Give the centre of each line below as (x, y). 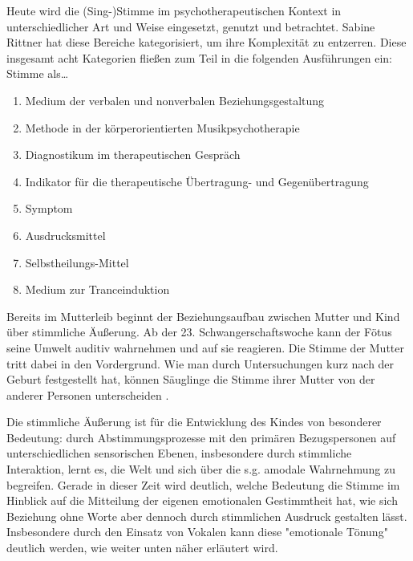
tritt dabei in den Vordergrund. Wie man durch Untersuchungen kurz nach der (200, 363)
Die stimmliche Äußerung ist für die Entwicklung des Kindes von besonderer (194, 422)
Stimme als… (38, 73)
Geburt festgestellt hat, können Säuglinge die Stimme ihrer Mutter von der (191, 379)
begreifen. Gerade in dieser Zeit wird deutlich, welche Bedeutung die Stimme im (203, 484)
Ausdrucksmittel (65, 235)
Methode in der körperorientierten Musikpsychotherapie (162, 127)
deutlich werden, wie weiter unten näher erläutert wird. (142, 548)
